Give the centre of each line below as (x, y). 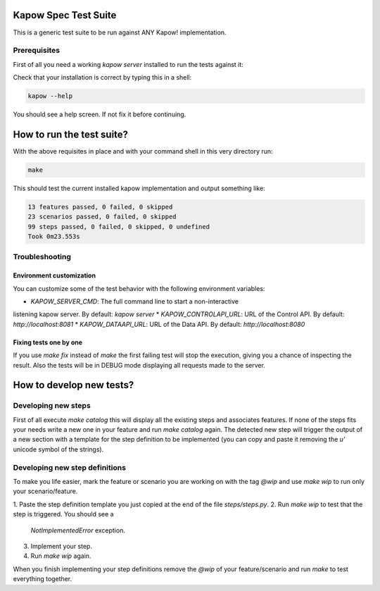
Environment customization (55, 275)
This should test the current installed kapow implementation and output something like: (139, 188)
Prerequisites (36, 51)
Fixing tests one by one (48, 342)
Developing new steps (52, 406)
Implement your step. (62, 546)
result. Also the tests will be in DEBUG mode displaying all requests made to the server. (139, 365)
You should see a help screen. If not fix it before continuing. (100, 114)
